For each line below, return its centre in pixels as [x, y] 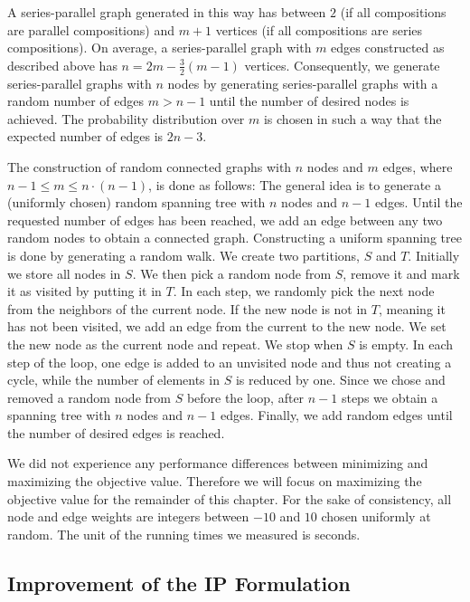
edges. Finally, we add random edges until [336, 415]
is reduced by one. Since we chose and [340, 380]
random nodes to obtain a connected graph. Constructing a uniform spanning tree [235, 238]
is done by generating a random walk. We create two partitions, [183, 255]
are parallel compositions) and [91, 29]
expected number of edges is [85, 136]
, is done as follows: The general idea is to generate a [295, 184]
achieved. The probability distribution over [126, 118]
